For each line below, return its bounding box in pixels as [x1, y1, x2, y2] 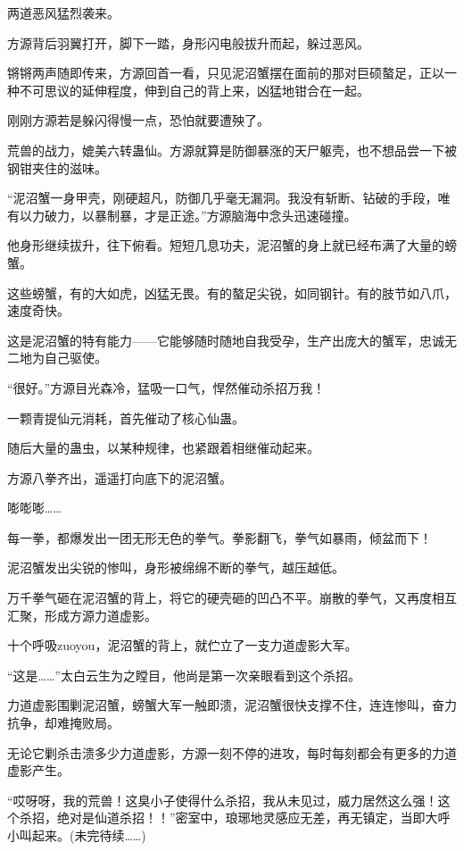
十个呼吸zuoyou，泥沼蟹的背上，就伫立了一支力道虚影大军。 [7, 636, 358, 655]
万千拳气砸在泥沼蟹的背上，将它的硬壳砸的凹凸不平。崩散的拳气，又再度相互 [7, 588, 457, 607]
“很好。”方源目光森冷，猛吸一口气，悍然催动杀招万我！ [7, 378, 326, 396]
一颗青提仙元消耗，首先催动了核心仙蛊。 [7, 408, 244, 427]
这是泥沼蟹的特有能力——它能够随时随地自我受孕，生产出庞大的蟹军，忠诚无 [7, 330, 457, 349]
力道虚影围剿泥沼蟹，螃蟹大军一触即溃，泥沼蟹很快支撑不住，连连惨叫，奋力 [7, 696, 457, 714]
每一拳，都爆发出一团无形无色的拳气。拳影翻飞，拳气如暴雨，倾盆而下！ [7, 528, 432, 546]
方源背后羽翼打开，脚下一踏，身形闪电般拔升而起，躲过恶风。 [7, 33, 369, 52]
